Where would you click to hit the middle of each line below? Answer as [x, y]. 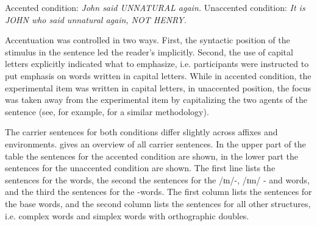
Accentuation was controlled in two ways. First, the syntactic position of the [148, 40]
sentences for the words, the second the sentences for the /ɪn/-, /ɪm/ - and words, [157, 179]
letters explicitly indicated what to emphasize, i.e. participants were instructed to [157, 64]
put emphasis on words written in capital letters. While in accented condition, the [158, 75]
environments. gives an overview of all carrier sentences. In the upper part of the [155, 143]
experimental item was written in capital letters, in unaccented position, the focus [158, 87]
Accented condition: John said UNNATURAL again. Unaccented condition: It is [155, 7]
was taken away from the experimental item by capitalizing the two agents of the [156, 100]
